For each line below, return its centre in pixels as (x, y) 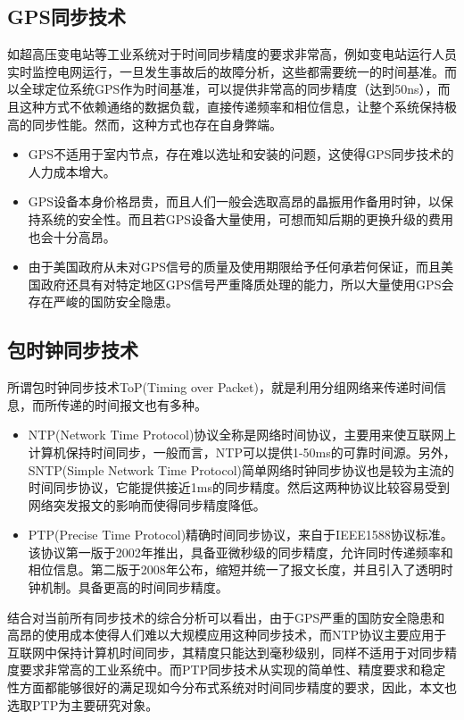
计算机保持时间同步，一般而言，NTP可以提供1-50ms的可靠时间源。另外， (242, 452)
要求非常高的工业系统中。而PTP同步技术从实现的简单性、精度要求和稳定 (232, 670)
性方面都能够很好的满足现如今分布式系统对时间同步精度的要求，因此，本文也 (232, 687)
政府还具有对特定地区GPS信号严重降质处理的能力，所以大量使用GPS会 (247, 284)
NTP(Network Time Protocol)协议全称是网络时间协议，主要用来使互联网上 (242, 435)
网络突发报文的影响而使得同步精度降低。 (147, 504)
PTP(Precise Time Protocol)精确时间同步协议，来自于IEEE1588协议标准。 (240, 535)
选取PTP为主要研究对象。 (83, 704)
